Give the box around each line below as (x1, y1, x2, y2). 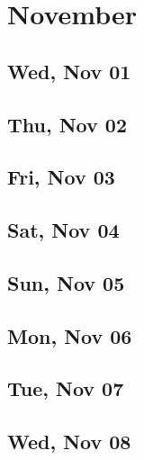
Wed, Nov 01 (7, 57, 131, 85)
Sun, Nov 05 (7, 268, 125, 296)
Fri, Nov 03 (7, 163, 115, 191)
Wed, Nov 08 (7, 428, 131, 455)
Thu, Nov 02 (7, 110, 127, 138)
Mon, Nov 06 (7, 321, 132, 349)
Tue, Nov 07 (7, 374, 124, 402)
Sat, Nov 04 (7, 216, 120, 244)
